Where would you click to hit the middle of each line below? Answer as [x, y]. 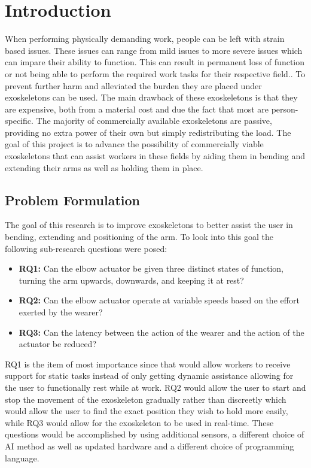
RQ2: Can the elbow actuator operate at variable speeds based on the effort [159, 300]
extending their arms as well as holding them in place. [104, 167]
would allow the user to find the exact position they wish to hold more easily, [147, 411]
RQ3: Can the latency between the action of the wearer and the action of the [161, 332]
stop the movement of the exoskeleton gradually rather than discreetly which [146, 399]
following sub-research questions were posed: [86, 248]
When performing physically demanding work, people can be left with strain [145, 39]
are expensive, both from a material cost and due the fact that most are [137, 109]
